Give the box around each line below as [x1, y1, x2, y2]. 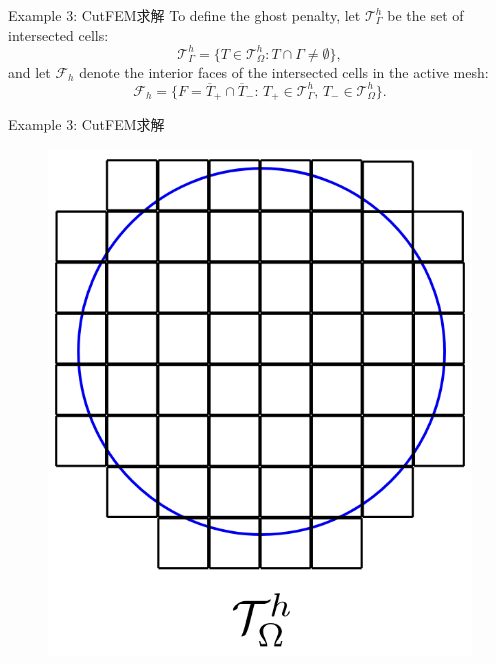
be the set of [387, 5, 464, 25]
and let [8, 61, 51, 82]
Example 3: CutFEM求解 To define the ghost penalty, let [8, 5, 361, 25]
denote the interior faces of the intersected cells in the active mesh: [79, 61, 489, 82]
